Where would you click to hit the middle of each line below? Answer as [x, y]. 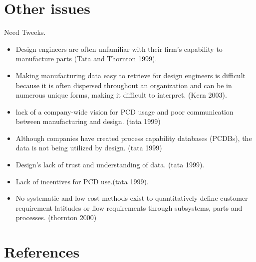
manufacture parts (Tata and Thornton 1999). [86, 59]
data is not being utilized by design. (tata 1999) [89, 148]
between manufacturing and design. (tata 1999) [88, 121]
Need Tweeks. [25, 32]
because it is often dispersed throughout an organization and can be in [124, 85]
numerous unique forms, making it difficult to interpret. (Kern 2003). [121, 95]
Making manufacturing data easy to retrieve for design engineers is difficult [130, 75]
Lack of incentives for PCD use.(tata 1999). [82, 181]
